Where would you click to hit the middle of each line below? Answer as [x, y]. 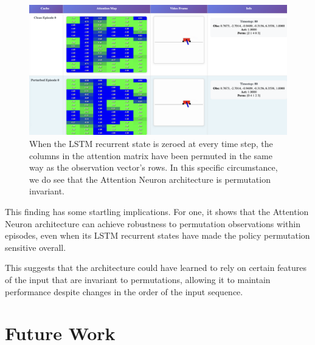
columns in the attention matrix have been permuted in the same [151, 155]
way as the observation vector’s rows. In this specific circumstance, [154, 167]
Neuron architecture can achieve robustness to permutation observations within [153, 223]
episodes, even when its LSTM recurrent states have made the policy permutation [157, 235]
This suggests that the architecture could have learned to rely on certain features [156, 268]
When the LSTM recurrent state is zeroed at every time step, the [151, 144]
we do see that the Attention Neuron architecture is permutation [150, 179]
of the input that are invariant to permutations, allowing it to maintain [138, 280]
